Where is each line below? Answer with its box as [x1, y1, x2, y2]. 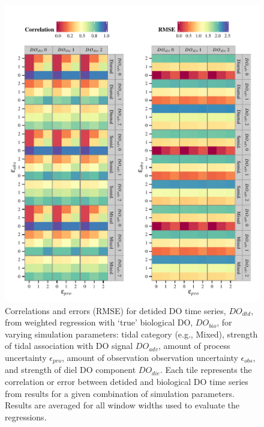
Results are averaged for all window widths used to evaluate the [5, 399, 240, 411]
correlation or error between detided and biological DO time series [5, 375, 248, 388]
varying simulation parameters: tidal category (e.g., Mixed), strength [5, 327, 258, 340]
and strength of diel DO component [5, 363, 136, 376]
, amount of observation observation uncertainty [61, 351, 238, 364]
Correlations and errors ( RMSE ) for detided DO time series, [5, 304, 226, 316]
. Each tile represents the [160, 363, 252, 376]
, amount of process [158, 339, 230, 352]
